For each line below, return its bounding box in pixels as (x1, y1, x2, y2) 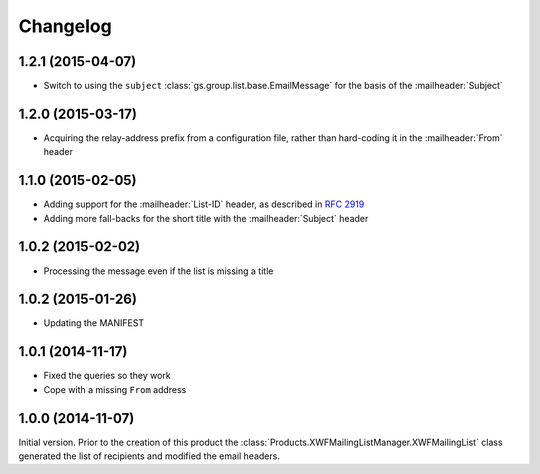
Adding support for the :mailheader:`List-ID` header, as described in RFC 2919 (43, 198, 365, 210)
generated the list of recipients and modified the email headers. (18, 450, 280, 462)
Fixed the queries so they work (43, 370, 171, 382)
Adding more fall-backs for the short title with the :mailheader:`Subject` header (43, 212, 369, 224)
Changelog (18, 15, 112, 37)
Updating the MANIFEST (43, 317, 145, 329)
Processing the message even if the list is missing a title (43, 265, 274, 277)
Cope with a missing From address (43, 383, 187, 395)
